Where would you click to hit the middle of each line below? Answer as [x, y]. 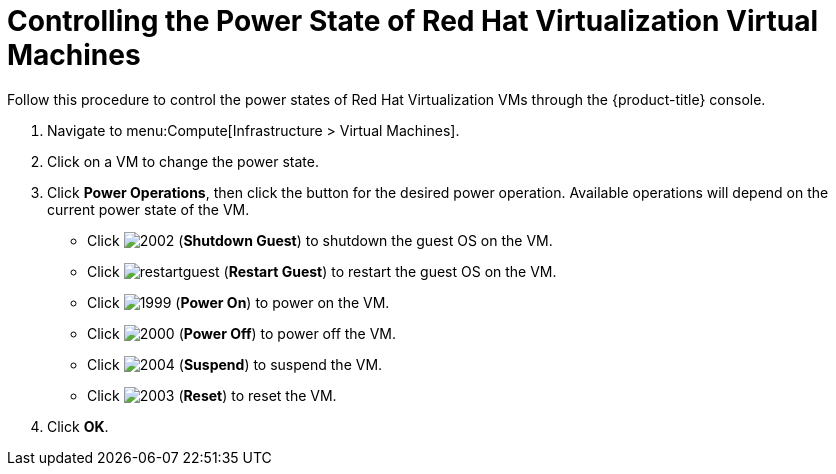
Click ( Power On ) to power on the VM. [238, 302]
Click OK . [78, 426]
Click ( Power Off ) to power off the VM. [242, 333]
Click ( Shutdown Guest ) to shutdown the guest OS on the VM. [320, 240]
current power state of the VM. [148, 209]
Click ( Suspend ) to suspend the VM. [235, 364]
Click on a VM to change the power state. [183, 161]
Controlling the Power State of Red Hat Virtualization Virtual [413, 21]
